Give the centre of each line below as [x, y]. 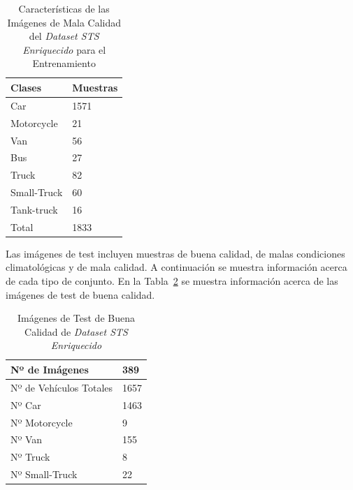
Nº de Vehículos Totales [62, 387]
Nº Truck [30, 457]
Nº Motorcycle [42, 422]
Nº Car [26, 404]
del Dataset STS [64, 36]
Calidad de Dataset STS [76, 331]
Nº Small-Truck [44, 474]
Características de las [64, 8]
